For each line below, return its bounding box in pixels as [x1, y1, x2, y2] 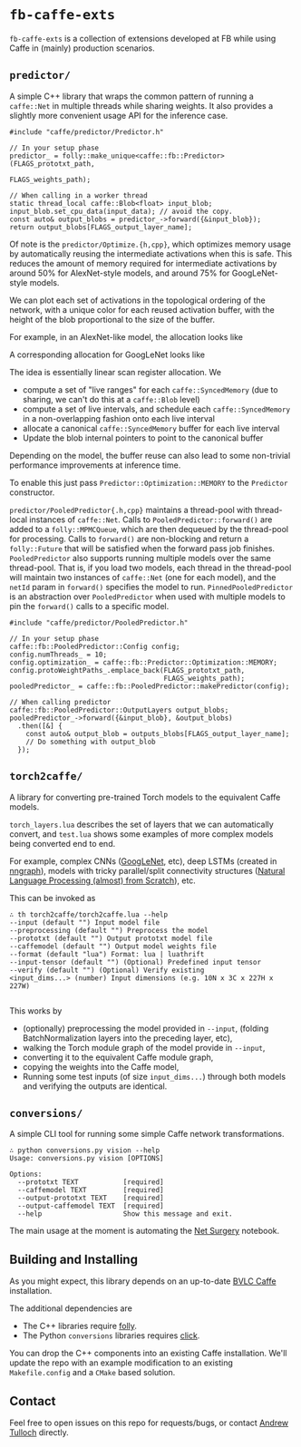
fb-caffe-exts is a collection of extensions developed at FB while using [9, 33, 277, 44]
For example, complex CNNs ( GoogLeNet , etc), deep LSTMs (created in [9, 855, 277, 867]
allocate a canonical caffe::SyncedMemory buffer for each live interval [22, 422, 280, 433]
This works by [9, 1005, 63, 1016]
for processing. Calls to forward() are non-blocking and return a [9, 533, 249, 544]
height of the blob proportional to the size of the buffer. [9, 314, 216, 325]
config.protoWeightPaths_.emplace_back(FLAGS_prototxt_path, [9, 665, 246, 675]
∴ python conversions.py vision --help [9, 1146, 160, 1155]
